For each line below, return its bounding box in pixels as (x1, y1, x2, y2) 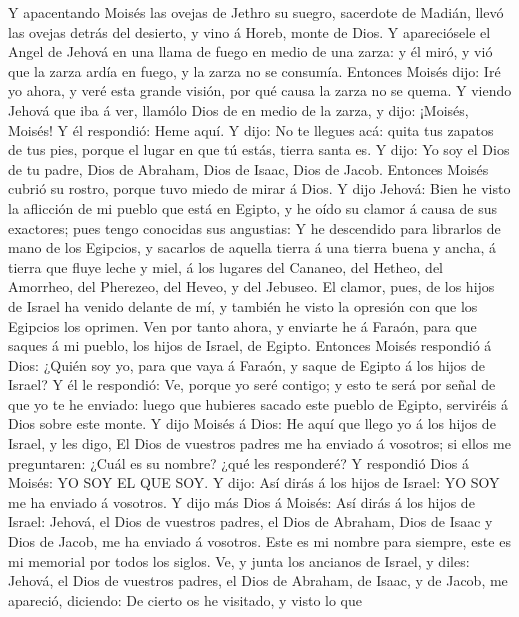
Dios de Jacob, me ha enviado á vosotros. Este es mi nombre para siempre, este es (8, 531, 511, 552)
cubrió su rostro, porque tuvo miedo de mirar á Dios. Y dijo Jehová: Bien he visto (8, 178, 511, 199)
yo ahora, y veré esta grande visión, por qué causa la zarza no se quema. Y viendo (8, 80, 512, 101)
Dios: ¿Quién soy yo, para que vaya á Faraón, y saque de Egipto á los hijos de (8, 354, 486, 375)
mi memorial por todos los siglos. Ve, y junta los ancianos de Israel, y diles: (8, 550, 470, 571)
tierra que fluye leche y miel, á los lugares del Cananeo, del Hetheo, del (8, 256, 444, 277)
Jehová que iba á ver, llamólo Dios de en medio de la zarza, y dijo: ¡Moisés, (8, 99, 469, 120)
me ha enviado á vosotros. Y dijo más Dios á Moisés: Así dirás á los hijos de (8, 491, 475, 512)
